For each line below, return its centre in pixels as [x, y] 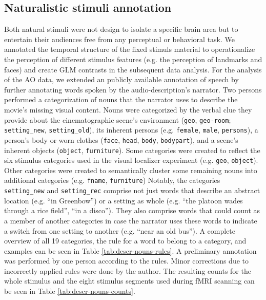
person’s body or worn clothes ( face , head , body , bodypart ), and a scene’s [121, 139]
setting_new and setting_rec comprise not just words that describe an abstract [132, 190]
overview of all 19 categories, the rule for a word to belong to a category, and [125, 241]
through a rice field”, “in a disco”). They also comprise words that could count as [132, 210]
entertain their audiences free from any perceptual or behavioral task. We [120, 39]
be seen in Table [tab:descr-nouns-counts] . [70, 291]
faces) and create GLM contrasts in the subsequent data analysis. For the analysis [133, 69]
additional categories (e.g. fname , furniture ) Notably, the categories [112, 180]
